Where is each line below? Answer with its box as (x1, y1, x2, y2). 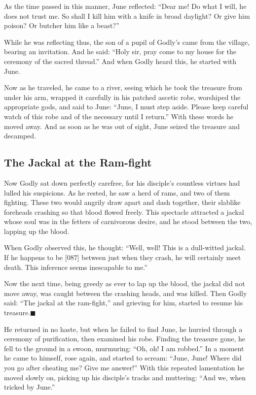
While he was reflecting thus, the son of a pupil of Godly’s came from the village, (4, 36, 250, 47)
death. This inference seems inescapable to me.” (4, 262, 147, 272)
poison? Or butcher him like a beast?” (4, 20, 119, 31)
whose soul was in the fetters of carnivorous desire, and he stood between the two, (4, 216, 253, 227)
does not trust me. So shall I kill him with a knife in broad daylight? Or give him (4, 10, 250, 21)
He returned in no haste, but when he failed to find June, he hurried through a (4, 324, 243, 334)
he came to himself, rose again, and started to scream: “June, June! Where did (4, 353, 242, 363)
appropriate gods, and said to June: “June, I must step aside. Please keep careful (4, 101, 249, 112)
